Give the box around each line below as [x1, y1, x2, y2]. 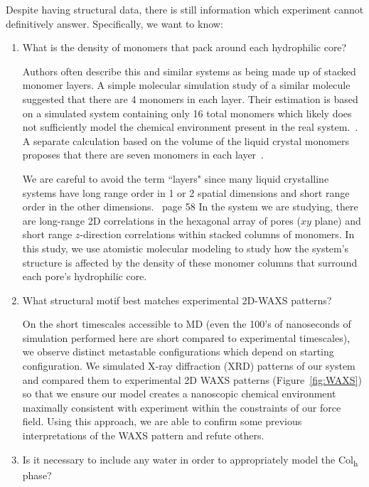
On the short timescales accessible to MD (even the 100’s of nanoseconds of [22, 316, 351, 331]
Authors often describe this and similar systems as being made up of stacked [22, 63, 356, 78]
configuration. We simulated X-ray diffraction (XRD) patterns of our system [22, 358, 355, 373]
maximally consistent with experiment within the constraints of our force [22, 400, 341, 414]
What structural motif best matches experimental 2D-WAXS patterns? [22, 292, 332, 307]
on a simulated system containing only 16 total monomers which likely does [22, 105, 352, 120]
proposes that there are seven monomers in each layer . [22, 147, 264, 162]
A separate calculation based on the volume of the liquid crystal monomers [22, 133, 350, 148]
